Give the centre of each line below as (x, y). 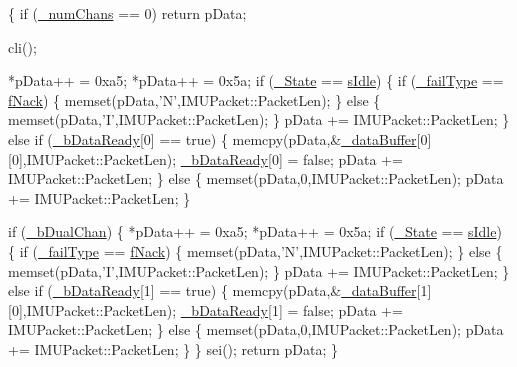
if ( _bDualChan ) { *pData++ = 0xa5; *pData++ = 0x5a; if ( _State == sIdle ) (255, 231)
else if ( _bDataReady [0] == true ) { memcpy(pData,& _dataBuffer (212, 138)
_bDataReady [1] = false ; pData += (291, 309)
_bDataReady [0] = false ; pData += (291, 158)
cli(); (22, 46)
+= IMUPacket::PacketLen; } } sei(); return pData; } (173, 348)
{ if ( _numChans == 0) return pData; (127, 13)
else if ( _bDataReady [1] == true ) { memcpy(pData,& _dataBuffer (212, 290)
